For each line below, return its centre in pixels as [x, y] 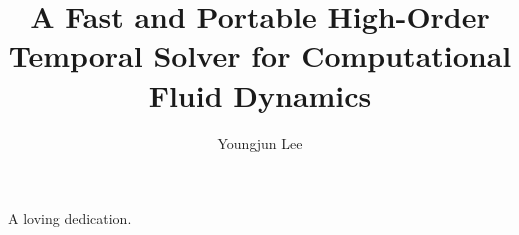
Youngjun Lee [260, 142]
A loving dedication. [70, 218]
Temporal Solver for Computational [260, 55]
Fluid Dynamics [260, 94]
